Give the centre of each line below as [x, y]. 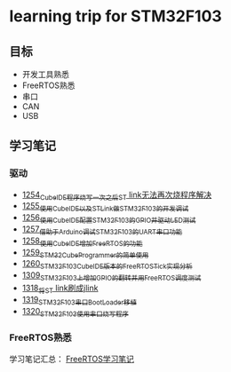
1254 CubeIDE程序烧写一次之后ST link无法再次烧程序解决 [117, 195]
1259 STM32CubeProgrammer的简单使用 [85, 253]
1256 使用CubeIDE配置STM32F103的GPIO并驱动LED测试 [109, 219]
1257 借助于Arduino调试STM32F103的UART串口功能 [102, 230]
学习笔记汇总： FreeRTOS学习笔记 [72, 359]
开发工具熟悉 [45, 74]
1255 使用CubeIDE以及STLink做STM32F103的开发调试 [105, 207]
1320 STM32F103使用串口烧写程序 [75, 312]
